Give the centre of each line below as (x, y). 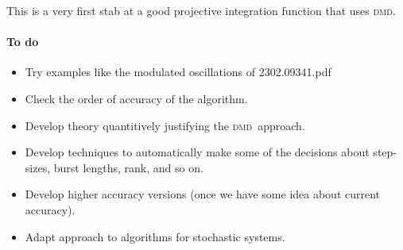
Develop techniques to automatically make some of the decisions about (197, 152)
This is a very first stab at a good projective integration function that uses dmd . (201, 10)
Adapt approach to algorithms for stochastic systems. (155, 236)
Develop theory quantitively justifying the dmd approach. (165, 125)
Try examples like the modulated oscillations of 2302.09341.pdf (178, 72)
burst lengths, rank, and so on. (128, 167)
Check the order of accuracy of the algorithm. (136, 98)
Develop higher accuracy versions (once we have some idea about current (203, 194)
